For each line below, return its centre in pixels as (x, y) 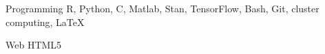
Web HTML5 (34, 45)
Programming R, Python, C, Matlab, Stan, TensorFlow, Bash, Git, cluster (162, 8)
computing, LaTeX (45, 22)
